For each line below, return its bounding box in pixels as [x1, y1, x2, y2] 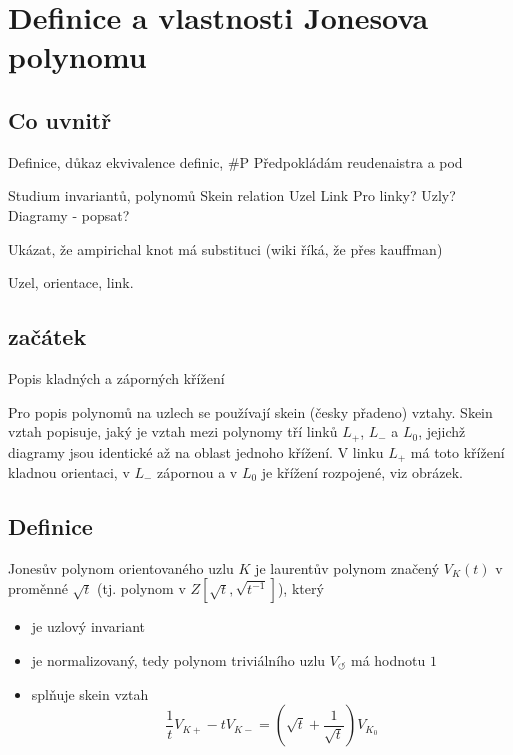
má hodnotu [351, 650, 426, 671]
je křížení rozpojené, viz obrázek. [261, 462, 463, 483]
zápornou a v [157, 462, 238, 483]
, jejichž [418, 421, 466, 442]
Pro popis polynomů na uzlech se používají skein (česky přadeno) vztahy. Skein [8, 401, 493, 422]
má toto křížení [410, 441, 505, 462]
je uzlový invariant [31, 616, 146, 637]
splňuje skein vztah [31, 683, 149, 704]
